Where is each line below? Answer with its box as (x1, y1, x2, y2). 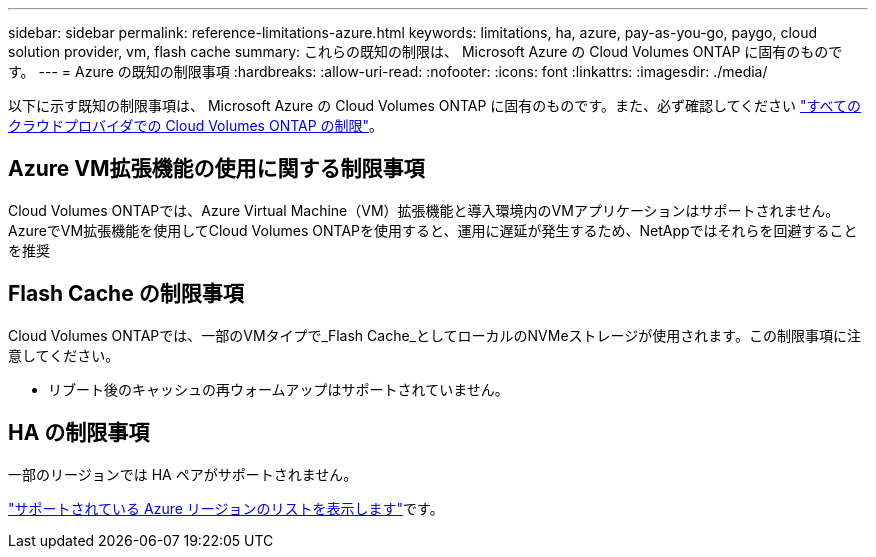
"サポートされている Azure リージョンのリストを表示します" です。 (8, 499, 444, 517)
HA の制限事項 (8, 420, 150, 446)
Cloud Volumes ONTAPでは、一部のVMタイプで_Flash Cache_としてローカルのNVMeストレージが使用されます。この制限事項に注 (8, 326, 861, 344)
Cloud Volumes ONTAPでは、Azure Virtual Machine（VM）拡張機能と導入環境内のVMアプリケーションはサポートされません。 (8, 201, 840, 219)
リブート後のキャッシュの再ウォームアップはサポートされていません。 (48, 380, 509, 398)
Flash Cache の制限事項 (8, 281, 244, 307)
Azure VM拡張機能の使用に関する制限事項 (8, 156, 425, 182)
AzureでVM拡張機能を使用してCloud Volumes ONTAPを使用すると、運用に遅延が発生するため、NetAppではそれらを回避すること (8, 221, 858, 239)
